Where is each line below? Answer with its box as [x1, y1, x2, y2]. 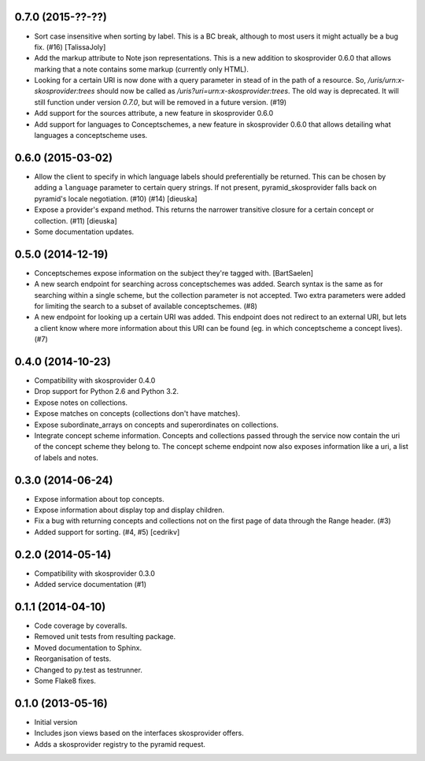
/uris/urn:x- [367, 76, 405, 85]
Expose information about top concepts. [34, 494, 164, 503]
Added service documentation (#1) [34, 580, 147, 589]
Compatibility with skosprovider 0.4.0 [34, 376, 156, 385]
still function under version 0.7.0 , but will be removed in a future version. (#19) [34, 97, 287, 106]
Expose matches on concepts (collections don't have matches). [34, 409, 240, 418]
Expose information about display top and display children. [34, 505, 224, 515]
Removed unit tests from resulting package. [34, 632, 176, 641]
